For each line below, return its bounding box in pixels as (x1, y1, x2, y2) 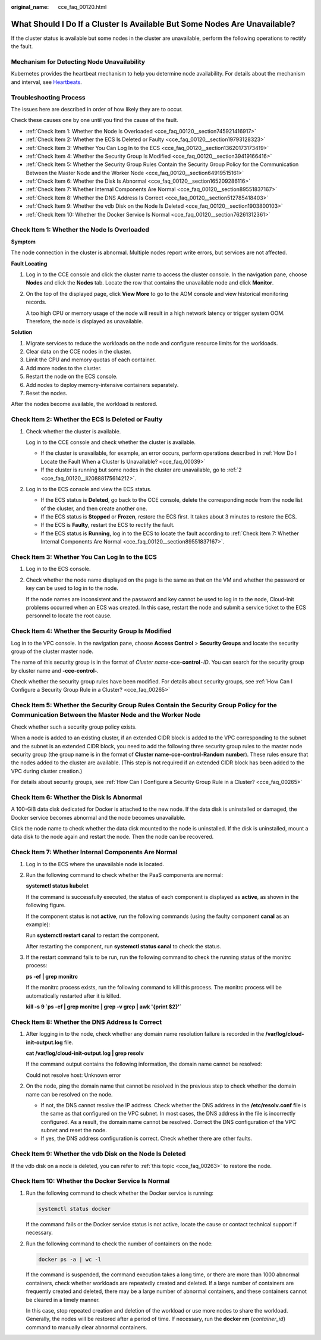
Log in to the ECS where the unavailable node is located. (26, 860, 165, 867)
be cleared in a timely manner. (26, 1296, 100, 1303)
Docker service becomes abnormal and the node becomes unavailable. (11, 814, 186, 821)
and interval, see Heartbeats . (11, 78, 83, 86)
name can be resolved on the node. (26, 1091, 113, 1098)
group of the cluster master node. (11, 648, 93, 655)
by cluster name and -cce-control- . (11, 667, 99, 674)
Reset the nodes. (26, 390, 68, 397)
